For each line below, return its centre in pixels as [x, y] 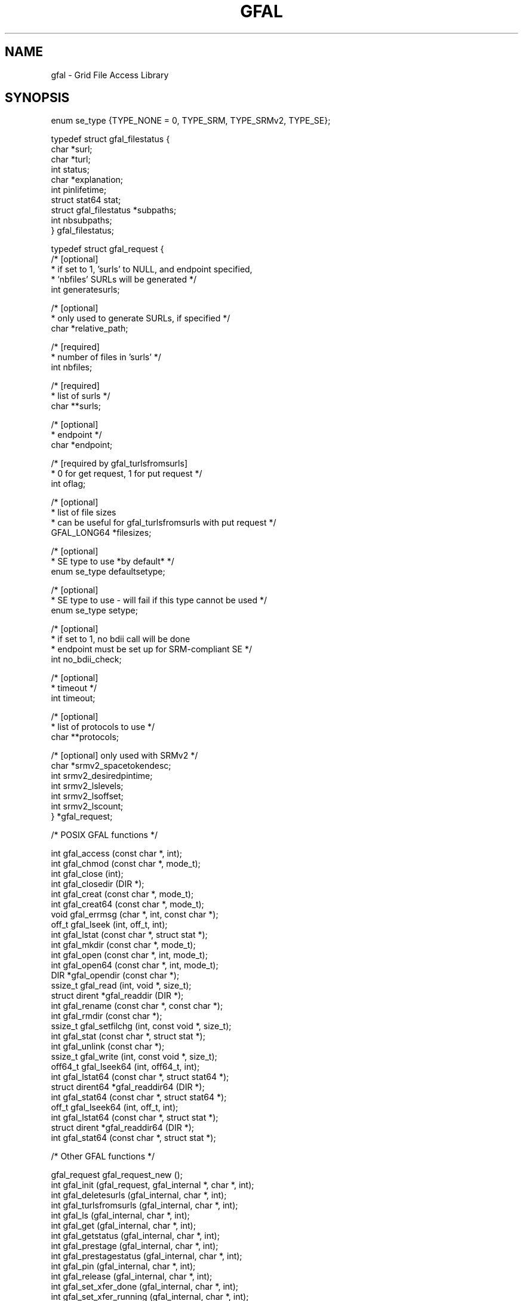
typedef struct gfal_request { [107, 249]
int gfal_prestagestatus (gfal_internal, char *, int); [147, 1256]
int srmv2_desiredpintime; [102, 776]
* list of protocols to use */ [103, 727]
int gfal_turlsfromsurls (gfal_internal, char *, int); [144, 1205]
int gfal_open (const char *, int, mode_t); [129, 955]
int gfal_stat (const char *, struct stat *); [128, 1036]
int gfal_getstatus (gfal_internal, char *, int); [135, 1236]
